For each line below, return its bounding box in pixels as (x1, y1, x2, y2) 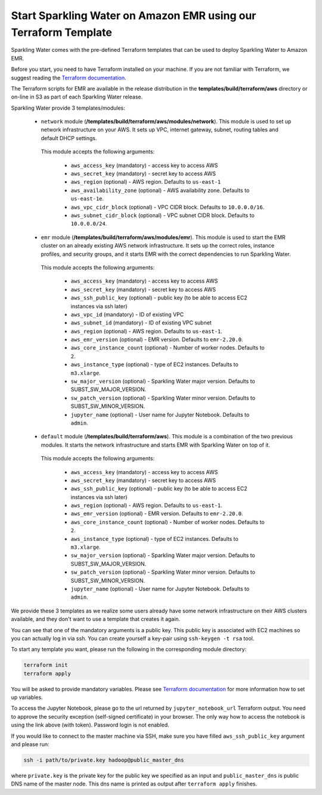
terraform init (23, 662, 68, 669)
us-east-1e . (70, 195, 104, 202)
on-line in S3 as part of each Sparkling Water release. (11, 93, 143, 101)
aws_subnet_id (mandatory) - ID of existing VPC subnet (70, 319, 212, 326)
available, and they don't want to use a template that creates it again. (11, 615, 181, 623)
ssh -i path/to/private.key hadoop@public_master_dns (23, 757, 184, 763)
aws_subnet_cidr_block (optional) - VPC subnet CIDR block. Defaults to (70, 212, 255, 219)
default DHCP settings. (41, 134, 97, 141)
